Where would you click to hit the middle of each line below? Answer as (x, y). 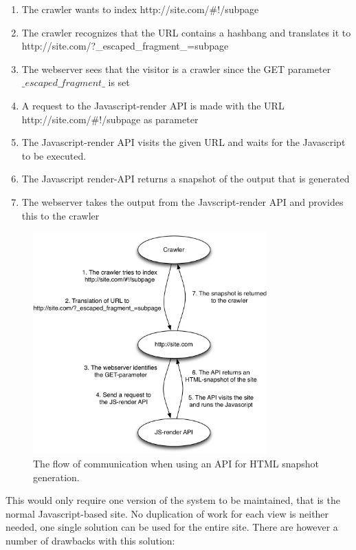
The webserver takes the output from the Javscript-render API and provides (182, 201)
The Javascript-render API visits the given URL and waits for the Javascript (183, 142)
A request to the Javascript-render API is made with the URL (153, 105)
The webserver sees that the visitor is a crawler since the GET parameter (176, 68)
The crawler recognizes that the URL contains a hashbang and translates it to (186, 32)
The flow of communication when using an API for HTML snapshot (176, 463)
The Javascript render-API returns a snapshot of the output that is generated (186, 179)
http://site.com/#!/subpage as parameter (110, 119)
